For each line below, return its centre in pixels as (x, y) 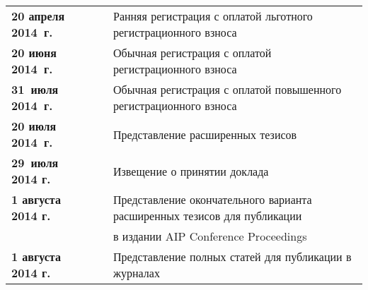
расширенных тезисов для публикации (207, 216)
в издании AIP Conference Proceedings (210, 236)
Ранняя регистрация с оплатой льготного (213, 16)
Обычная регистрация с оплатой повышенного (227, 89)
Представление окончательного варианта (212, 199)
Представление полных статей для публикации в (232, 256)
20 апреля (38, 16)
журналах (136, 273)
